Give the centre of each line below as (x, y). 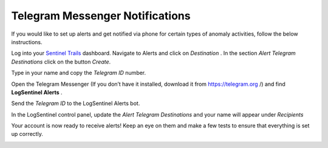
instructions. (27, 42)
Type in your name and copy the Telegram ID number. (79, 73)
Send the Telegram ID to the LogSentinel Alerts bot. (76, 103)
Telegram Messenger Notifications (101, 16)
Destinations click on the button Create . (61, 62)
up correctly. (27, 134)
